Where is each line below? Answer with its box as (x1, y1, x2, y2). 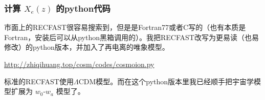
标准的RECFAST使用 (4, 76, 74, 86)
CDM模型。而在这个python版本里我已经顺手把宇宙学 (78, 76, 254, 86)
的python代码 (56, 2, 111, 14)
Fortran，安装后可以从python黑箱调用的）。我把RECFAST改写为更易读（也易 (4, 31, 259, 42)
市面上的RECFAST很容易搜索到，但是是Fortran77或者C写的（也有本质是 (4, 22, 246, 32)
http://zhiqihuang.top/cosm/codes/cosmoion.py (4, 59, 154, 69)
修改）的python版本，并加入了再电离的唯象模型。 (4, 42, 169, 52)
